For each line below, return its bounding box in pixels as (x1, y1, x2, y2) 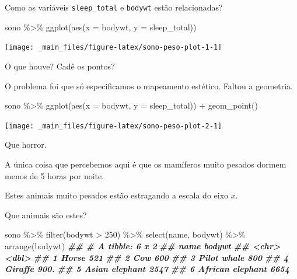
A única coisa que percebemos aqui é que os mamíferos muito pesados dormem (5, 158, 286, 170)
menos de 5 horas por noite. (5, 169, 104, 182)
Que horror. (5, 138, 47, 151)
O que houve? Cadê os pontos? (5, 60, 115, 72)
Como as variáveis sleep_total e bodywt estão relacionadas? (5, 1, 223, 13)
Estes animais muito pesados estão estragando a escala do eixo (5, 189, 229, 201)
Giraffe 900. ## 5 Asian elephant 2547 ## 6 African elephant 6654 (5, 263, 289, 275)
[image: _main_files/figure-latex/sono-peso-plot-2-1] (5, 121, 222, 130)
